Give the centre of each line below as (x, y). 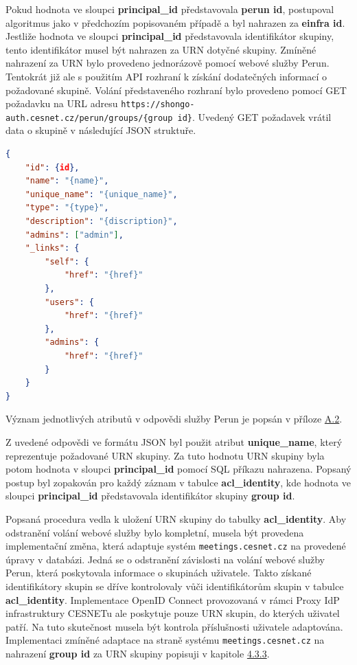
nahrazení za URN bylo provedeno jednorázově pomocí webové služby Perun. (168, 63)
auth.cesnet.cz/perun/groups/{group (89, 118)
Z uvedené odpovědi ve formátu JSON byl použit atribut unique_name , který (174, 441)
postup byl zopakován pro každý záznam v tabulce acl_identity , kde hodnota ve (178, 482)
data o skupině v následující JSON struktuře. (101, 130)
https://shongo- (158, 105)
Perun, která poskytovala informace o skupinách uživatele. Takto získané (159, 573)
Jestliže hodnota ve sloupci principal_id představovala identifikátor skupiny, (170, 36)
